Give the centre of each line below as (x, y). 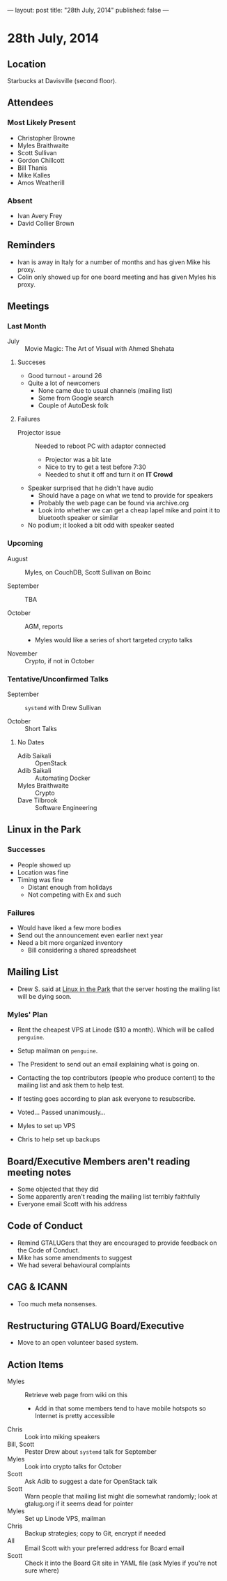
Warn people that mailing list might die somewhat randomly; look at (121, 1496)
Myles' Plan (28, 1014)
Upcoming (25, 543)
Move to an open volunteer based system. (78, 1343)
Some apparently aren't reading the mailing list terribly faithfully (109, 1196)
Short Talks (41, 729)
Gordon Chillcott (41, 160)
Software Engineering (66, 808)
